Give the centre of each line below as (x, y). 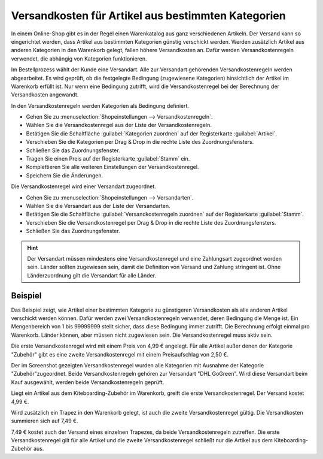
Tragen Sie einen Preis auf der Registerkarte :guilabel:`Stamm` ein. (108, 159)
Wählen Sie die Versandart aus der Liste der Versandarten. (98, 206)
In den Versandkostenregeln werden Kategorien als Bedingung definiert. (100, 105)
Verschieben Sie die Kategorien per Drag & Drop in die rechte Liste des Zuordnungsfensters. (140, 142)
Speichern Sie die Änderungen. (65, 175)
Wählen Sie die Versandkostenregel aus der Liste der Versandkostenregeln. (119, 125)
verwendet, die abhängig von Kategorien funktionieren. (79, 58)
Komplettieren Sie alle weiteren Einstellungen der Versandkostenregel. (112, 167)
